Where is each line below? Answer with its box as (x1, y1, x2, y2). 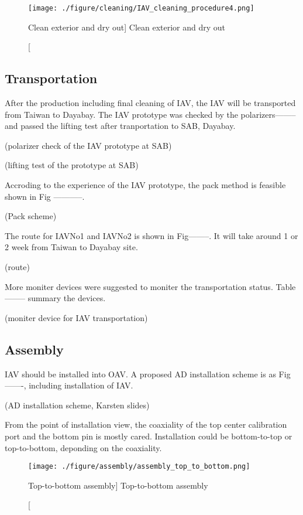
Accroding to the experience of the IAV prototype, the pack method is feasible (5, 179, 286, 191)
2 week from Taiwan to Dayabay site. (5, 241, 138, 253)
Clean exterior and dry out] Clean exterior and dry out (28, 21, 226, 33)
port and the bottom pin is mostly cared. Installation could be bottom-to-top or (5, 429, 292, 442)
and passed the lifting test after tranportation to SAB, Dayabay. (5, 120, 236, 132)
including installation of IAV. (29, 379, 133, 391)
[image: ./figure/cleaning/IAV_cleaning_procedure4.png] (28, 4, 254, 12)
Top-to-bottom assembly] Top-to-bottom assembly (28, 479, 208, 491)
